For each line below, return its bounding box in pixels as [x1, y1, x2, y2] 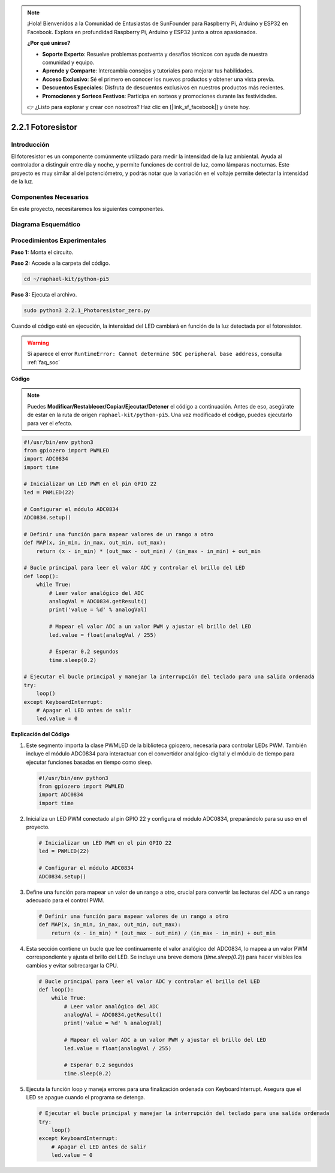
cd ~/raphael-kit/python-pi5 [23, 276, 110, 283]
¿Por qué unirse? [27, 40, 71, 47]
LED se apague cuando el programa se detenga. [26, 1094, 146, 1101]
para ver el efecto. [27, 419, 73, 427]
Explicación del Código [11, 731, 70, 738]
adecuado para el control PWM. [26, 897, 105, 904]
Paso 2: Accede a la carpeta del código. [11, 259, 110, 267]
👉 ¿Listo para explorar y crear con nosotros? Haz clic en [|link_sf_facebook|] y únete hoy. [27, 103, 251, 110]
